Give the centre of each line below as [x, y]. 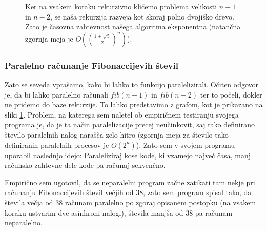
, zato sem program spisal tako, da [197, 192]
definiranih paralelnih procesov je [57, 145]
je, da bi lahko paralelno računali [56, 94]
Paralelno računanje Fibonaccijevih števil [91, 65]
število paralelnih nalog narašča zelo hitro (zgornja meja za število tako [117, 134]
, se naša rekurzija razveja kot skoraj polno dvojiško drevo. [142, 16]
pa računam [214, 212]
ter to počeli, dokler [231, 94]
